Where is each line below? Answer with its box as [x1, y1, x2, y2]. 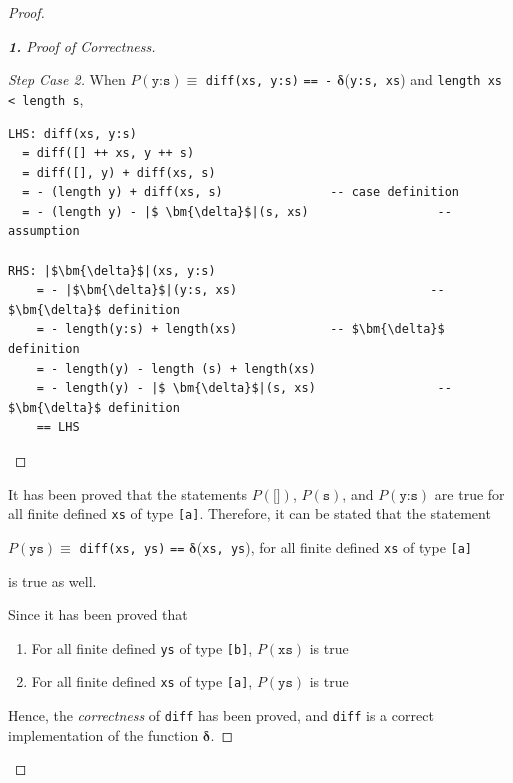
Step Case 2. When [8, 69, 126, 90]
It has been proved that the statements [8, 483, 248, 504]
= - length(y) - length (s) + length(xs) [36, 361, 316, 376]
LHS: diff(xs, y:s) [8, 126, 137, 141]
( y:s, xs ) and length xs [344, 69, 502, 90]
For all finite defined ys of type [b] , [31, 637, 253, 658]
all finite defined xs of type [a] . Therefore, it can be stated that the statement [8, 503, 491, 524]
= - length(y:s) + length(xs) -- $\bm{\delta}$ [36, 322, 445, 337]
